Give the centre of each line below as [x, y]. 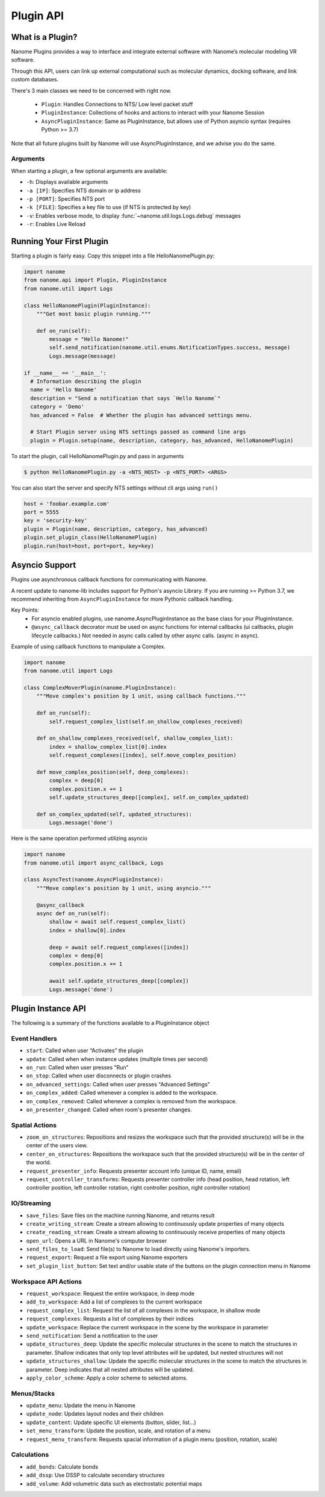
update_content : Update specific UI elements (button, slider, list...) [111, 1422]
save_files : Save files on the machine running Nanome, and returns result [120, 1215]
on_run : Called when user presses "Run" [77, 1067]
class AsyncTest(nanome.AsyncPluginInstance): [94, 880]
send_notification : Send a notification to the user [92, 1335]
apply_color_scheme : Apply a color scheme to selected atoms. [107, 1378]
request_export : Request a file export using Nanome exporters [107, 1258]
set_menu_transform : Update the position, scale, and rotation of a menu [118, 1431]
